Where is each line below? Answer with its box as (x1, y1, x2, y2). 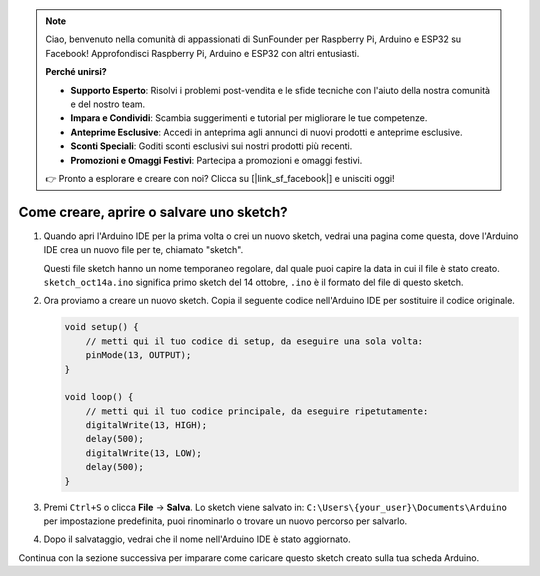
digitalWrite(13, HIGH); (85, 420, 208, 431)
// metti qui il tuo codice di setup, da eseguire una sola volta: (85, 335, 424, 347)
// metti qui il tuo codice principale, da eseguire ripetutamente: (85, 405, 429, 417)
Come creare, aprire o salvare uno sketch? (18, 203, 288, 220)
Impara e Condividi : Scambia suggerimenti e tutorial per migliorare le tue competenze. (70, 112, 428, 124)
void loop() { (64, 391, 134, 403)
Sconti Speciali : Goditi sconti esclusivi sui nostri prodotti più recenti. (70, 140, 353, 152)
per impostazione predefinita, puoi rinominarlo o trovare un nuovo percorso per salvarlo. (43, 515, 408, 527)
